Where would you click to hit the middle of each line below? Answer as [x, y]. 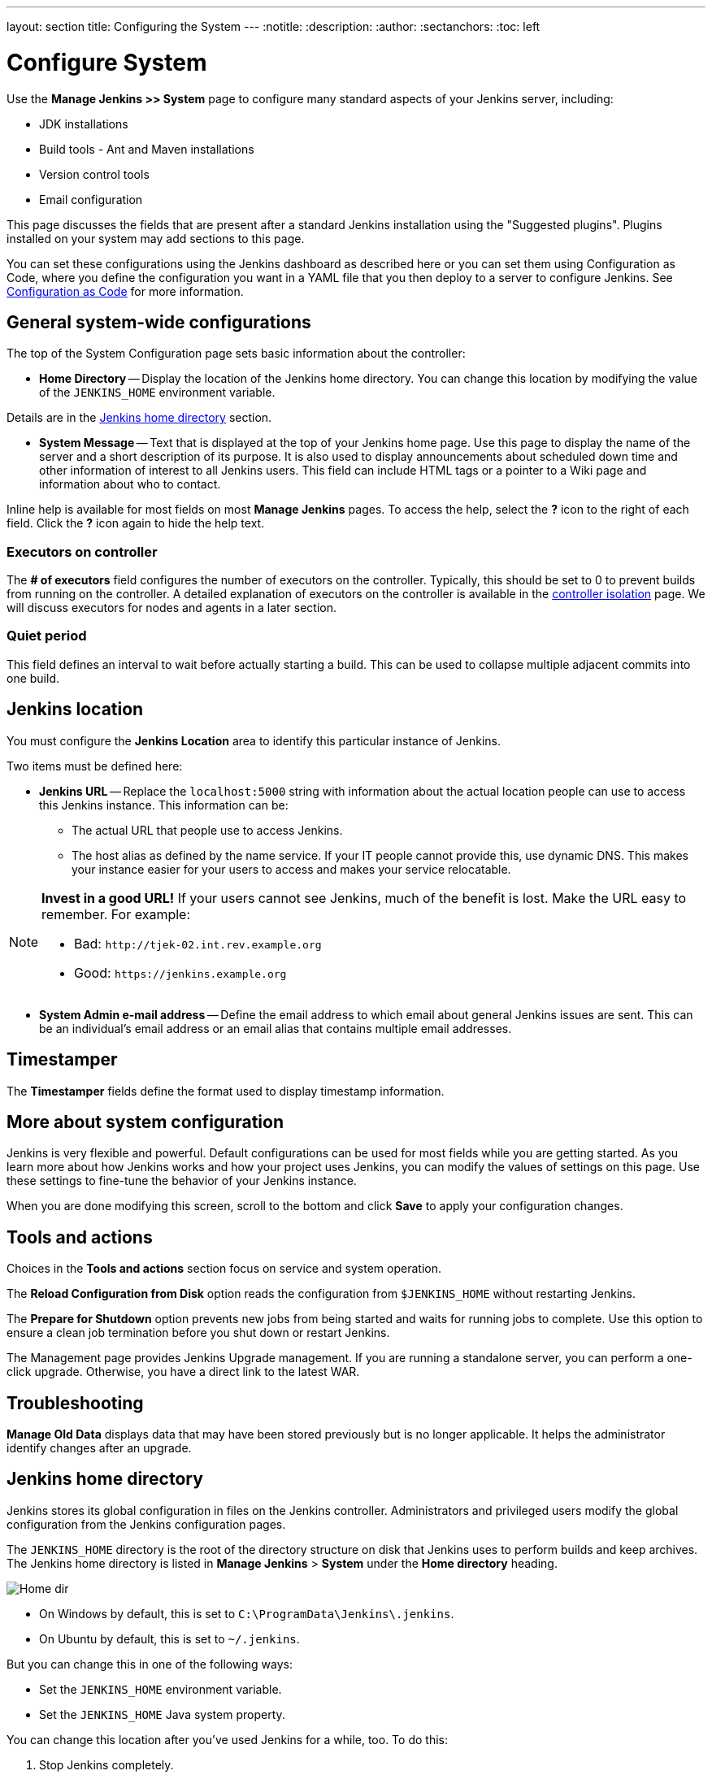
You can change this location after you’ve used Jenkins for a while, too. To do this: [227, 1739]
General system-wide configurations [159, 322]
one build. [33, 678]
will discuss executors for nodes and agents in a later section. [172, 608]
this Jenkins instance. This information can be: [164, 805]
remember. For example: [116, 914]
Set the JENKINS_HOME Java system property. [162, 1714]
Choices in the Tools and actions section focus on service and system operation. [224, 1269]
